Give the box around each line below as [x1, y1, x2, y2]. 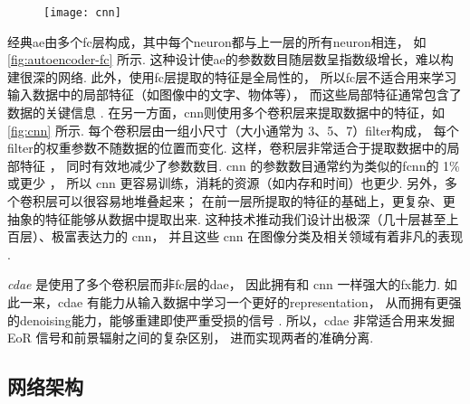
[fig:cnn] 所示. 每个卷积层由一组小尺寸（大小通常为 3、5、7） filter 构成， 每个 [7, 120, 459, 139]
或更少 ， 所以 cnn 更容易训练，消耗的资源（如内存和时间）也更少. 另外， [7, 174, 446, 193]
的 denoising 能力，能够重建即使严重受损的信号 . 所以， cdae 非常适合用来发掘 [7, 310, 455, 329]
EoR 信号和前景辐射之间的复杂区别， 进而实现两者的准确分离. [7, 328, 374, 347]
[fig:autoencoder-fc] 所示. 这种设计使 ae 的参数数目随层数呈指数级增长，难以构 [7, 50, 454, 69]
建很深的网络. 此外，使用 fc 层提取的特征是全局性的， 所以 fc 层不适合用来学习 [7, 67, 457, 86]
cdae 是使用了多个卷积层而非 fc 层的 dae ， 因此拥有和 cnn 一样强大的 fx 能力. [7, 275, 441, 294]
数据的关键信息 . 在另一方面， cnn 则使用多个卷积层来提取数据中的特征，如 [7, 103, 446, 122]
